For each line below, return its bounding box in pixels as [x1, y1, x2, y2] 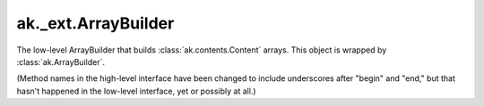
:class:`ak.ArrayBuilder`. [16, 56, 105, 67]
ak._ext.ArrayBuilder [16, 13, 175, 33]
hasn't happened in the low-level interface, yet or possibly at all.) [16, 86, 256, 96]
